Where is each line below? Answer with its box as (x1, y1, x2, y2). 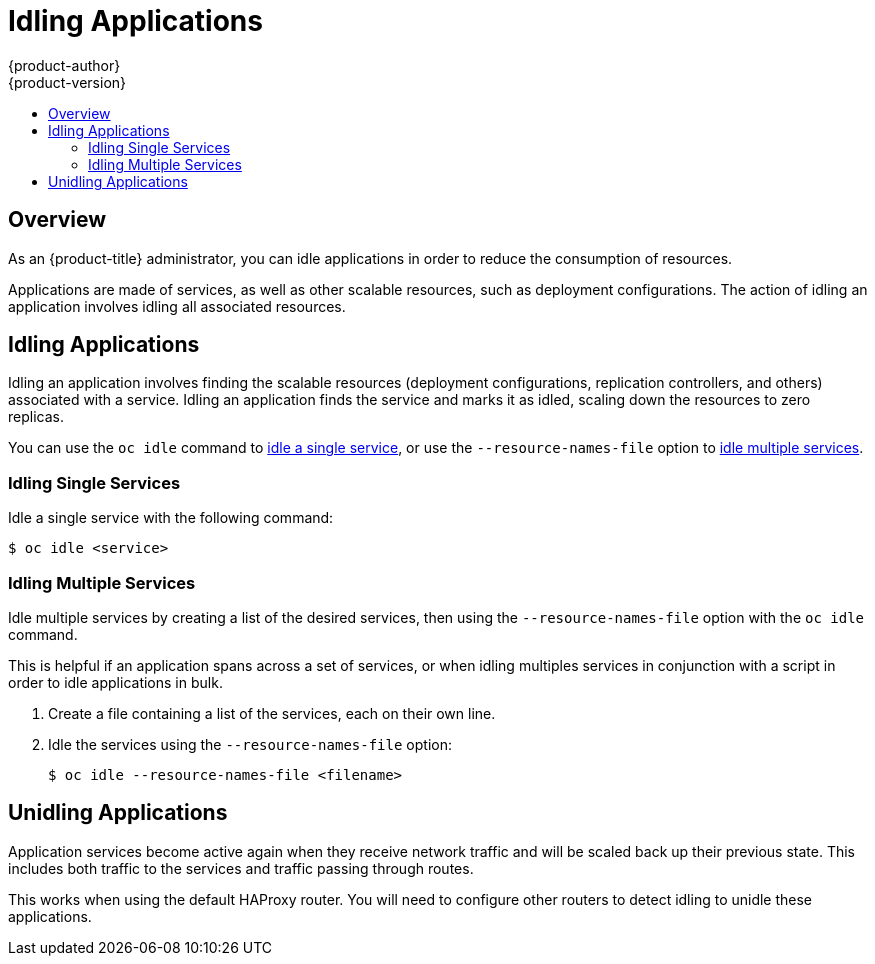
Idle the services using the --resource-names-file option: (48, 735, 452, 753)
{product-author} (8, 56, 121, 74)
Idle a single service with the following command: (8, 509, 334, 527)
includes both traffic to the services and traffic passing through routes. (8, 859, 474, 877)
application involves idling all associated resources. (8, 297, 346, 315)
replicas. (8, 408, 64, 426)
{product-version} (8, 73, 127, 91)
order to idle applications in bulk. (8, 673, 223, 691)
